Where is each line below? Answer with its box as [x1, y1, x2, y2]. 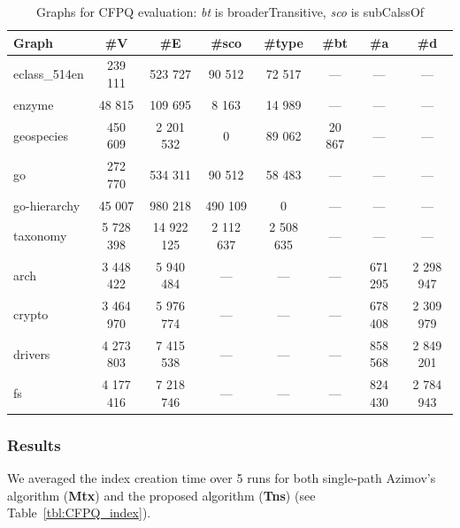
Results [7, 433, 61, 455]
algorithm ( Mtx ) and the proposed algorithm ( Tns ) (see [7, 486, 316, 504]
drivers [13, 344, 50, 363]
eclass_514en [13, 65, 84, 83]
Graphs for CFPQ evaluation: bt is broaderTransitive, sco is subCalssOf [35, 3, 425, 20]
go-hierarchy [13, 195, 80, 214]
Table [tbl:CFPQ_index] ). [7, 503, 151, 522]
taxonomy [13, 226, 67, 245]
